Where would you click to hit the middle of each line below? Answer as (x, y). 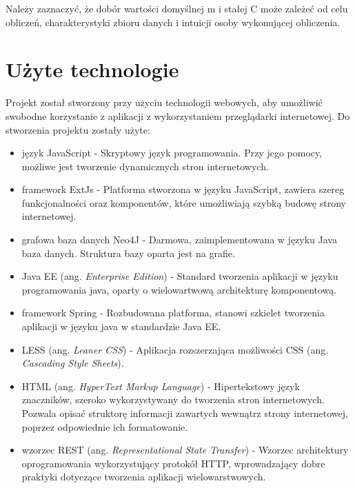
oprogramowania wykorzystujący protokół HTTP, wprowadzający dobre (173, 463)
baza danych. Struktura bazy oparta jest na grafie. (128, 253)
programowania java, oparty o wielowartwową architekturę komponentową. (179, 289)
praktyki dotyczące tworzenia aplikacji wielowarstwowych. (144, 477)
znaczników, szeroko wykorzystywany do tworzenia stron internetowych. (173, 399)
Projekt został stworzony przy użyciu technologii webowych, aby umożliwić (164, 102)
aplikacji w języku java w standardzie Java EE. (121, 326)
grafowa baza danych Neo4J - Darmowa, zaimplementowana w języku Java (179, 240)
